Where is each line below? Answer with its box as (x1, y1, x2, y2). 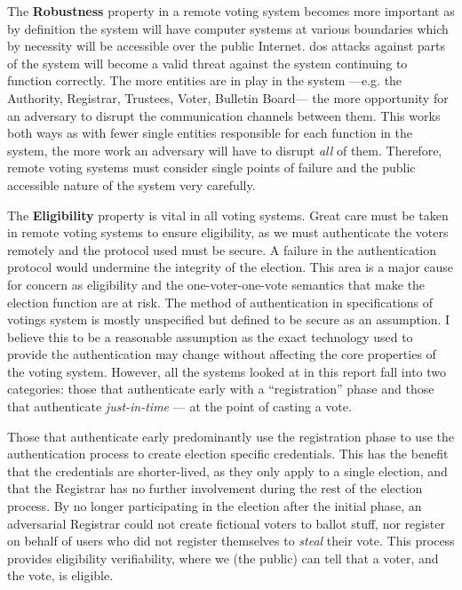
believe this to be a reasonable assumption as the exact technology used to (7, 327, 413, 346)
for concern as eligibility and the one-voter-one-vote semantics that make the (7, 275, 426, 293)
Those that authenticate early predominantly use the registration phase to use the (7, 427, 454, 445)
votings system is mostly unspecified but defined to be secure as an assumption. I (7, 310, 450, 329)
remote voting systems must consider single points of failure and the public (7, 158, 416, 177)
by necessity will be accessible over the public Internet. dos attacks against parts (7, 36, 446, 55)
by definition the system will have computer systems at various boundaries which (7, 19, 449, 37)
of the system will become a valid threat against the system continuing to (7, 53, 408, 72)
